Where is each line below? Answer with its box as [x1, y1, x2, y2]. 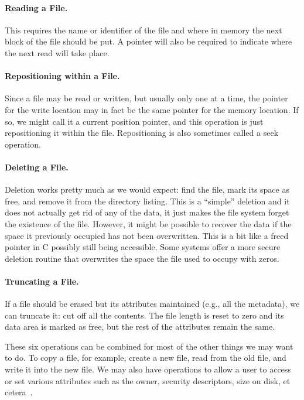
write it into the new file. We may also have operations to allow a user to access [5, 363, 291, 375]
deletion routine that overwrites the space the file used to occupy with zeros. [5, 252, 279, 264]
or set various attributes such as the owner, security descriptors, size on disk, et [5, 374, 291, 387]
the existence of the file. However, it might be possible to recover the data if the [5, 217, 292, 230]
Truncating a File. [5, 275, 79, 287]
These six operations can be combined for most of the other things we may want [5, 340, 293, 352]
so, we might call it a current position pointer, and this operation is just [5, 115, 264, 127]
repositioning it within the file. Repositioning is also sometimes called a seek [5, 127, 279, 139]
